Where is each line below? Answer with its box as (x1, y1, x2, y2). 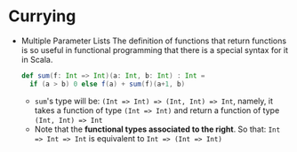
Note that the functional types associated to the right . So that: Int (34, 124, 281, 134)
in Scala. (20, 54, 53, 65)
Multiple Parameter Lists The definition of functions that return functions (20, 35, 286, 46)
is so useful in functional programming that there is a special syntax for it (20, 44, 289, 55)
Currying (8, 6, 76, 27)
